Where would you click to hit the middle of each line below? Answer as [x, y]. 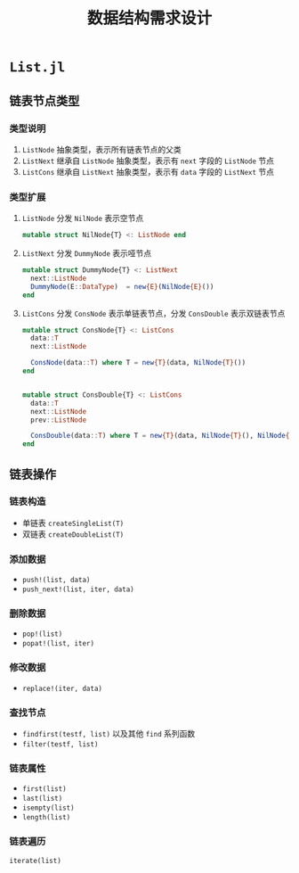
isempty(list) [48, 808]
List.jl [37, 67]
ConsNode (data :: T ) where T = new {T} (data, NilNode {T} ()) [138, 363]
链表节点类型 [44, 100]
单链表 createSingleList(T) [73, 523]
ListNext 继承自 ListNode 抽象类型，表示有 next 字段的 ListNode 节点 [148, 161]
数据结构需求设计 [149, 18]
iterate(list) [36, 861]
